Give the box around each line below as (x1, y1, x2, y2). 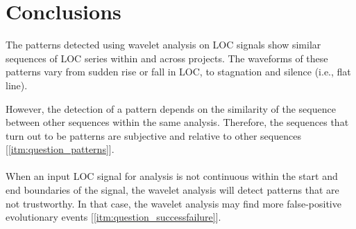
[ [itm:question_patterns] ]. (6, 142, 115, 156)
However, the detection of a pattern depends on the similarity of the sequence (6, 101, 336, 116)
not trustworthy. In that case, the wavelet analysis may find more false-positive (6, 196, 341, 210)
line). (6, 77, 28, 92)
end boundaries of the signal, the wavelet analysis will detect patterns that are (6, 183, 339, 197)
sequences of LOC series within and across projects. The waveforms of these (6, 51, 328, 65)
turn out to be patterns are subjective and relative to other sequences (6, 128, 301, 143)
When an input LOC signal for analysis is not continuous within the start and (6, 169, 338, 183)
